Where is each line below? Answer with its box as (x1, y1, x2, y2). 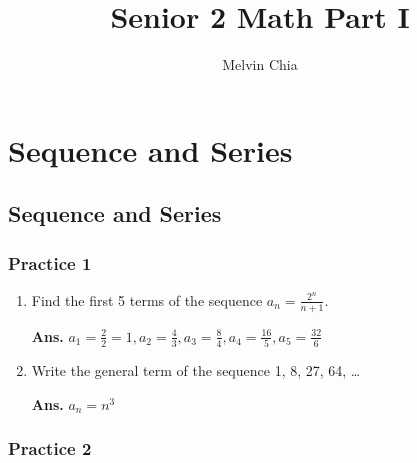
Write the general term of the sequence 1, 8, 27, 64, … (31, 360, 361, 381)
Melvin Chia (222, 54, 298, 75)
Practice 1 (8, 250, 92, 275)
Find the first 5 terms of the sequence (31, 289, 263, 310)
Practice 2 (8, 436, 92, 461)
